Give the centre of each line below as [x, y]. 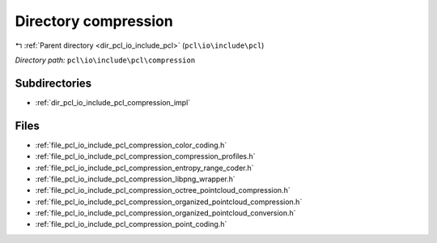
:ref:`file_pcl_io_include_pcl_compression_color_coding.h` [131, 145]
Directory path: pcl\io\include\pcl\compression [105, 60]
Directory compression [94, 21]
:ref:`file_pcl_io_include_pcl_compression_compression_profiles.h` [145, 156]
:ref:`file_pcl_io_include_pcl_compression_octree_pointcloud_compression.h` [163, 190]
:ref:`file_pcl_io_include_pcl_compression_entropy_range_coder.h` [144, 168]
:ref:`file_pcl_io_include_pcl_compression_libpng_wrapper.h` [136, 179]
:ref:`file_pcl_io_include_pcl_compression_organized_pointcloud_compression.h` [169, 202]
